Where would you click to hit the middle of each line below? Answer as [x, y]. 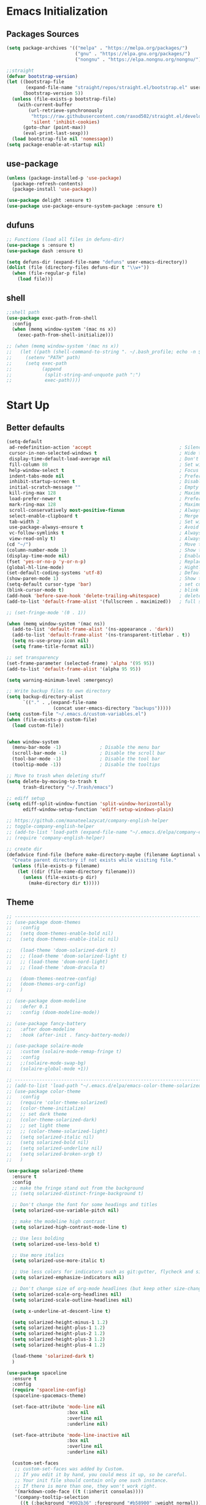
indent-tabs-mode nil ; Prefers [106, 476]
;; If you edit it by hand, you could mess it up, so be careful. [101, 1474]
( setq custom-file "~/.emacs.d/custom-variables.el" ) [77, 714]
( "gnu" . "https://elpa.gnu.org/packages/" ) [132, 53]
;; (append [34, 369]
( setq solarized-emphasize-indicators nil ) [68, 1278]
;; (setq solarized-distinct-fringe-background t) [78, 1194]
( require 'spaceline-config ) [49, 1390]
